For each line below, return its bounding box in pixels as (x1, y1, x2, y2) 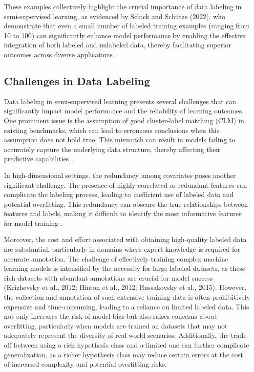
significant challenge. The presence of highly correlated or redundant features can (4, 179, 247, 190)
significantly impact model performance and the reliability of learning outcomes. (4, 106, 244, 116)
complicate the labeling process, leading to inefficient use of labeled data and (4, 189, 234, 199)
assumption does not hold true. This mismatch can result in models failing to (4, 134, 235, 145)
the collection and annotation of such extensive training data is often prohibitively (4, 292, 250, 302)
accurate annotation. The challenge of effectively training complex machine (4, 253, 228, 263)
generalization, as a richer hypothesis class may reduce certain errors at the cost (4, 349, 244, 359)
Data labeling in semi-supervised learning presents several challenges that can (4, 96, 236, 106)
